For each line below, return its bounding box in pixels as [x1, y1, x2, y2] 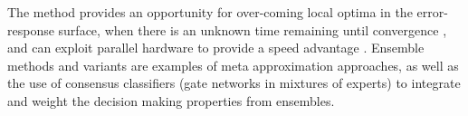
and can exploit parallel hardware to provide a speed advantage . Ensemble [7, 38, 425, 57]
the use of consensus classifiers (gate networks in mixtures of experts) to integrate [7, 73, 461, 92]
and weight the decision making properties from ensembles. [7, 91, 335, 110]
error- [416, 3, 448, 21]
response [7, 20, 54, 39]
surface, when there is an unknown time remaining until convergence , [58, 20, 447, 39]
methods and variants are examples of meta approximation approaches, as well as [7, 55, 459, 74]
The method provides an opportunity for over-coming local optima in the [7, 3, 413, 21]
